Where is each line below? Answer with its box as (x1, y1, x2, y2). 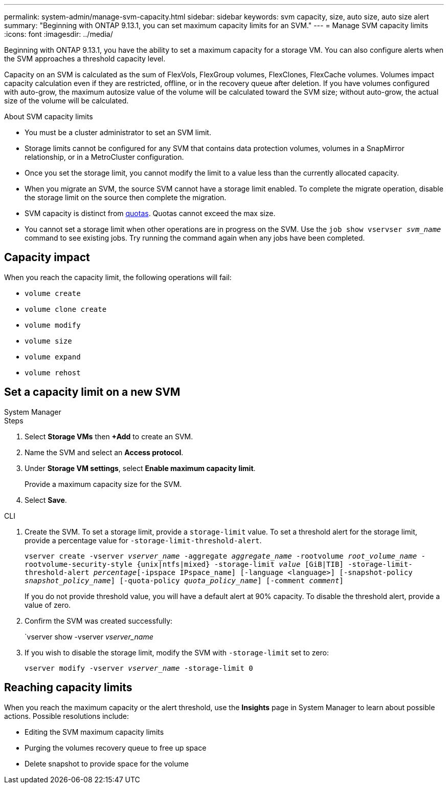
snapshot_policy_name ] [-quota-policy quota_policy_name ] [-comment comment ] (25, 576, 344, 585)
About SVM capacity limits (4, 112, 93, 121)
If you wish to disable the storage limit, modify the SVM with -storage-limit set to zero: (25, 648, 329, 657)
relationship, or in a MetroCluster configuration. (25, 153, 184, 161)
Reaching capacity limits (4, 681, 132, 694)
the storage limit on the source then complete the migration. (25, 193, 227, 202)
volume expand (25, 352, 81, 361)
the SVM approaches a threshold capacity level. (4, 54, 166, 63)
